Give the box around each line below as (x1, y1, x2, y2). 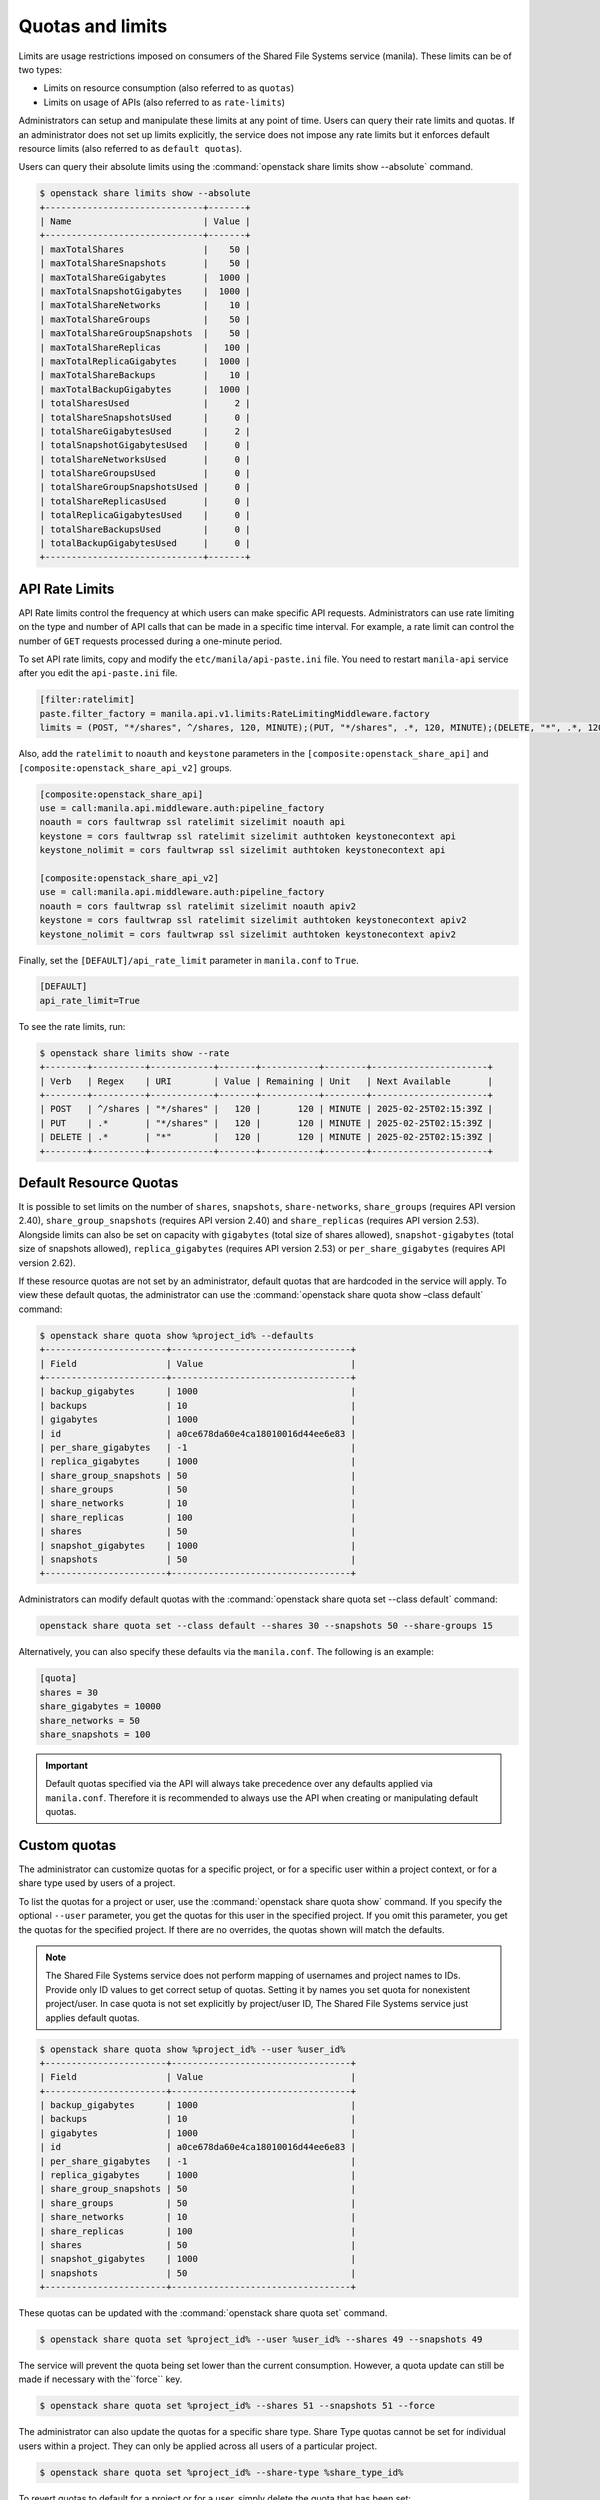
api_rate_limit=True (39, 995, 140, 1006)
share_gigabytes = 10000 (39, 1701, 162, 1712)
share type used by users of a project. (18, 1877, 176, 1889)
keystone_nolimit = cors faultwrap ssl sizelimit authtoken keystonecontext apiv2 (39, 928, 457, 940)
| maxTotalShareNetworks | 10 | (39, 300, 251, 311)
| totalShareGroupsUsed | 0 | (39, 468, 251, 479)
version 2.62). (18, 1256, 76, 1269)
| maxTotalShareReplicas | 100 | (39, 341, 251, 353)
